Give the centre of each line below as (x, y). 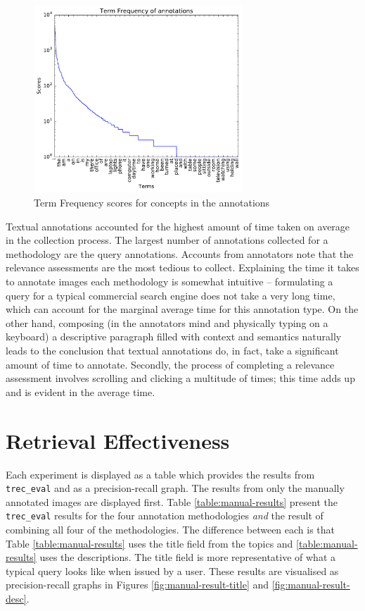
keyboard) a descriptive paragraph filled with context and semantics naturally (174, 337)
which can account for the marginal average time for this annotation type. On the (182, 309)
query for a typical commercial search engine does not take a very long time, (171, 295)
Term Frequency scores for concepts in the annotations (152, 203)
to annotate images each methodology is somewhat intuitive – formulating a (169, 282)
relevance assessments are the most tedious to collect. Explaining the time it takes (182, 267)
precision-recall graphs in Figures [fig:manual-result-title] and (137, 585)
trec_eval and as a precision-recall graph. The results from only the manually (175, 488)
